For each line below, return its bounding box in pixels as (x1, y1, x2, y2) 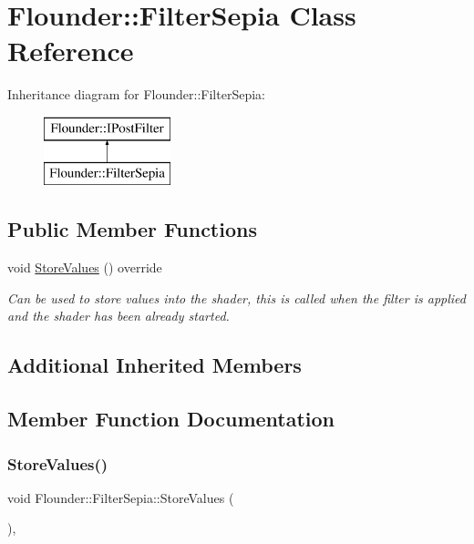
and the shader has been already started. (7, 306, 230, 325)
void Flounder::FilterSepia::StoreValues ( (7, 488, 234, 507)
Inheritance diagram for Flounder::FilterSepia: (7, 85, 265, 104)
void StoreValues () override (7, 258, 162, 277)
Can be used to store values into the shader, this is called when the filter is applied (7, 288, 466, 307)
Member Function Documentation (7, 405, 335, 433)
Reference (7, 32, 134, 69)
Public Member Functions (7, 215, 257, 243)
